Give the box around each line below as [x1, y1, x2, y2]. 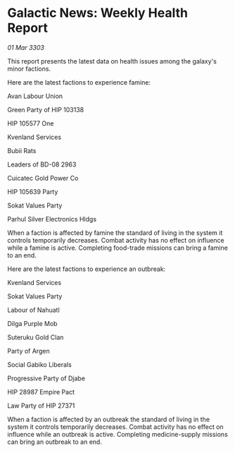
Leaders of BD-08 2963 [7, 160, 77, 169]
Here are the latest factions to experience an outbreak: [7, 265, 166, 273]
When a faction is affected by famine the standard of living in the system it [7, 228, 223, 237]
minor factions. [7, 64, 51, 73]
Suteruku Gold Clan [7, 333, 64, 342]
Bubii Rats [7, 146, 37, 155]
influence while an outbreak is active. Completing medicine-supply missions [7, 430, 229, 438]
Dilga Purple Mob [7, 319, 58, 327]
